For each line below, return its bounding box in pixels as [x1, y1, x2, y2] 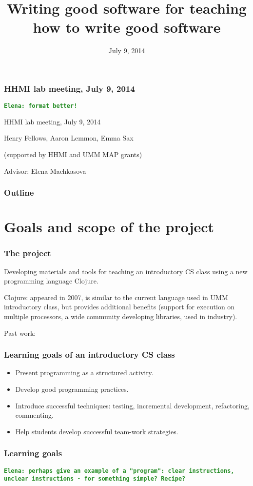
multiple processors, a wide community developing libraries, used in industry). [4, 311, 237, 322]
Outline [4, 186, 34, 199]
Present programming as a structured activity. [15, 367, 154, 378]
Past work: [4, 327, 36, 338]
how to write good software [33, 17, 221, 37]
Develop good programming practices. [15, 384, 129, 394]
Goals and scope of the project [4, 217, 214, 237]
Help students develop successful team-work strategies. [15, 426, 178, 436]
